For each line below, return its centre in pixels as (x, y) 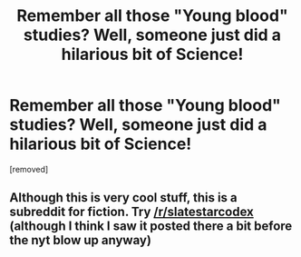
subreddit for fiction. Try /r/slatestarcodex (131, 212)
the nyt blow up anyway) (81, 240)
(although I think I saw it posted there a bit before (151, 227)
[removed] (29, 169)
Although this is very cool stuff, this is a (123, 198)
